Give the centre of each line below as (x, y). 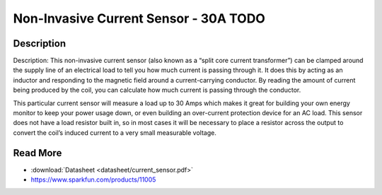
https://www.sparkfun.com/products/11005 (93, 179)
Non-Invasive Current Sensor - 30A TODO (139, 18)
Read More (37, 153)
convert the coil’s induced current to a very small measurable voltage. (115, 132)
